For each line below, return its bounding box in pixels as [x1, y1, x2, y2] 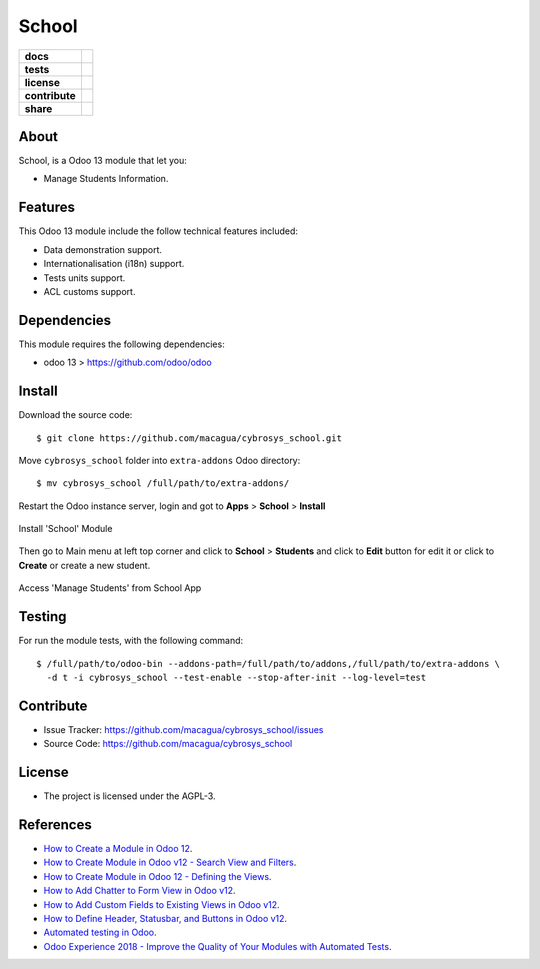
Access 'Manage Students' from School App [18, 582, 202, 594]
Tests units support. [43, 271, 126, 284]
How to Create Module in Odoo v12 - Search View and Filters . [43, 856, 297, 869]
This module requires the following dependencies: [18, 338, 225, 350]
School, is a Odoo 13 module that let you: [18, 155, 187, 167]
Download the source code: [18, 409, 133, 421]
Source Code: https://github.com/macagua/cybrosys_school [43, 738, 293, 750]
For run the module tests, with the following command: [18, 635, 244, 647]
